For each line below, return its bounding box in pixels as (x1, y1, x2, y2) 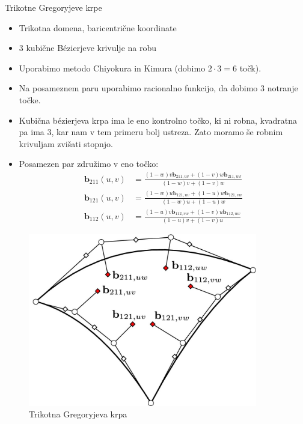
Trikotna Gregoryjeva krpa (29, 408, 127, 420)
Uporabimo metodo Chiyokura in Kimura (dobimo (19, 61, 206, 74)
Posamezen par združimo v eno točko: (19, 157, 159, 170)
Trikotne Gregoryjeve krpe (5, 1, 102, 13)
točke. (19, 93, 41, 106)
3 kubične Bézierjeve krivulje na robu (19, 41, 157, 54)
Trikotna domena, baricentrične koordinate (19, 21, 177, 34)
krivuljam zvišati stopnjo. (19, 137, 113, 150)
